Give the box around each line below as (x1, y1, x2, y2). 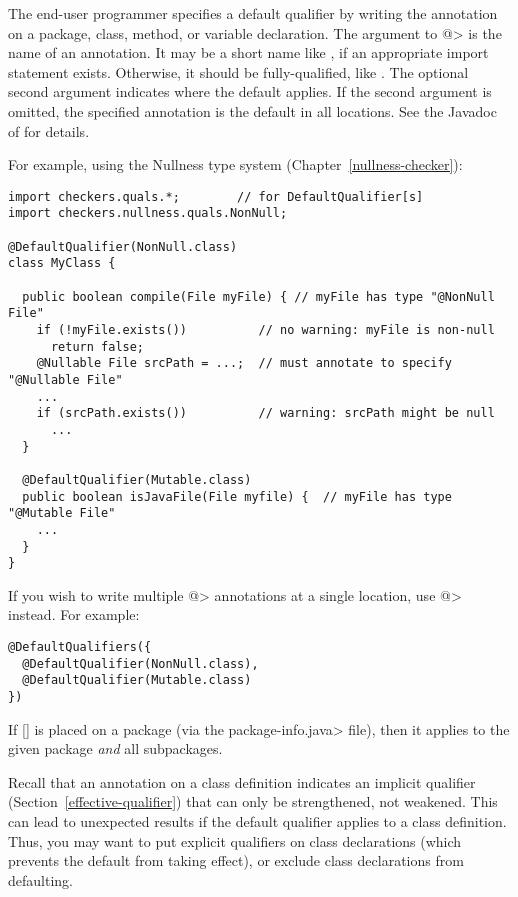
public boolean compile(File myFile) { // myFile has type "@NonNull (22, 289, 495, 304)
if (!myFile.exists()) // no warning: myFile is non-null (36, 323, 495, 337)
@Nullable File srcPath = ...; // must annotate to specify (36, 356, 452, 371)
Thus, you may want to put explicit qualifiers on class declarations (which (8, 830, 462, 851)
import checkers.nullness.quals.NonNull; (8, 206, 288, 221)
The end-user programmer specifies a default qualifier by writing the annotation (8, 3, 498, 23)
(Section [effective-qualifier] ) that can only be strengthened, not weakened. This (8, 791, 498, 812)
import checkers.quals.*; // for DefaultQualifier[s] (8, 189, 424, 204)
